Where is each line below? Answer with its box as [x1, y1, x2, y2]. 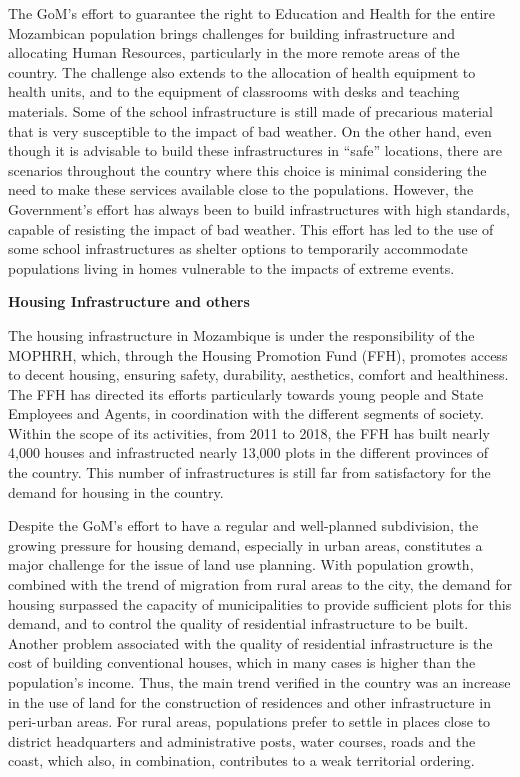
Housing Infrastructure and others [8, 291, 250, 312]
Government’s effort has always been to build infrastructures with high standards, [8, 198, 510, 219]
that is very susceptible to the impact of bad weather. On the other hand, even [8, 120, 492, 141]
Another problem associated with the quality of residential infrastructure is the [8, 632, 493, 653]
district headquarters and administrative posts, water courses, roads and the [8, 730, 476, 751]
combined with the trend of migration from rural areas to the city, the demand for [8, 574, 512, 595]
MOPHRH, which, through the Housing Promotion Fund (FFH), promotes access [8, 344, 508, 365]
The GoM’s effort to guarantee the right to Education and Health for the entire [8, 3, 496, 23]
